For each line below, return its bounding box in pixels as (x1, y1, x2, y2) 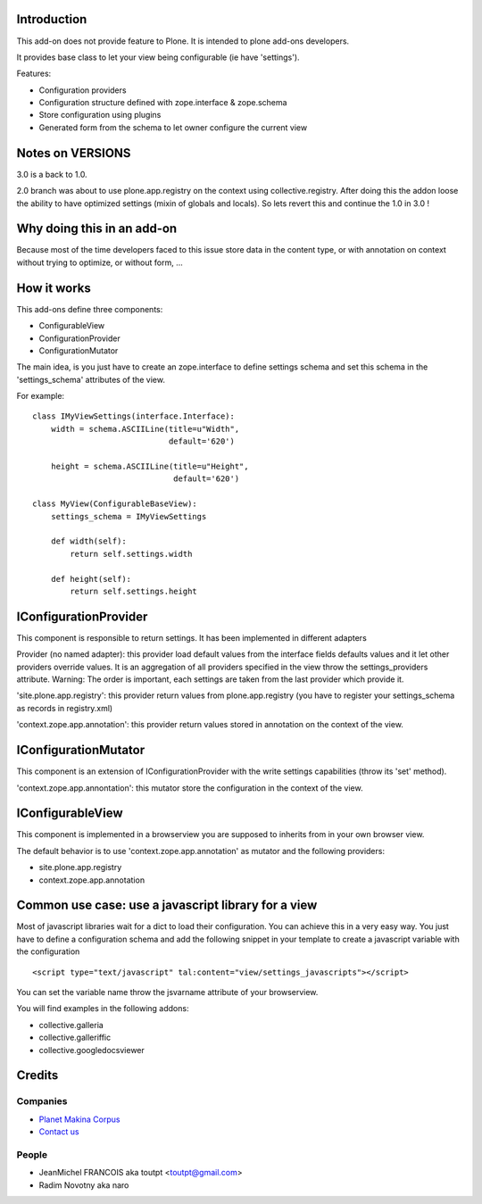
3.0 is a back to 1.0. (16, 169, 88, 179)
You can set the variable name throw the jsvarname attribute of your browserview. (16, 987, 319, 998)
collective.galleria (38, 1019, 104, 1030)
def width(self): (50, 536, 127, 546)
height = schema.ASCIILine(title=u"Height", (50, 461, 249, 472)
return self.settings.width (70, 549, 193, 559)
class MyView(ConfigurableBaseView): (32, 499, 198, 509)
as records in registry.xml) (16, 702, 113, 713)
